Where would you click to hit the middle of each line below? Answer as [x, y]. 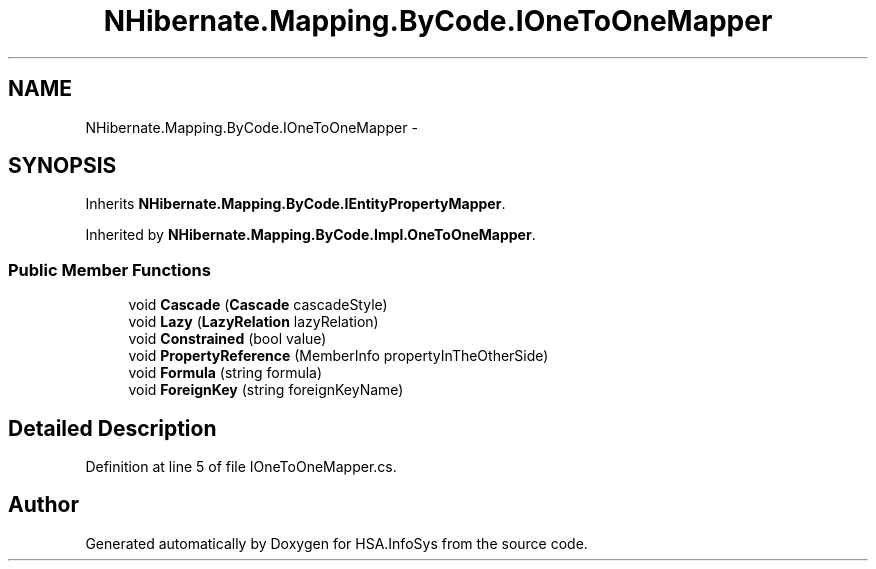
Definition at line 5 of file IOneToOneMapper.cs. [241, 467]
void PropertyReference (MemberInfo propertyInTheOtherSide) [338, 356]
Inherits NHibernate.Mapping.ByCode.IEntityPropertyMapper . [295, 204]
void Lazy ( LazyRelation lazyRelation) [253, 322]
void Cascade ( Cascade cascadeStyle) [258, 305]
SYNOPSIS [62, 166]
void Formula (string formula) [225, 373]
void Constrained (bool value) [227, 339]
